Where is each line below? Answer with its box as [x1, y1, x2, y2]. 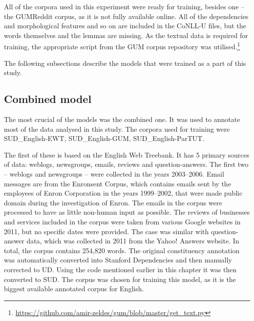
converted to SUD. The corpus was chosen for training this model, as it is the [4, 274, 236, 284]
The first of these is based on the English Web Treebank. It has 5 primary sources [4, 149, 250, 160]
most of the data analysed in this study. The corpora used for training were [4, 123, 230, 134]
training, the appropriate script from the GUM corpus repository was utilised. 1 [4, 40, 240, 52]
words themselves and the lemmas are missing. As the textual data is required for [4, 30, 248, 40]
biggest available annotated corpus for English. [4, 283, 144, 294]
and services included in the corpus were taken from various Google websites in [4, 216, 241, 226]
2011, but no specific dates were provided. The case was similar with [4, 226, 209, 236]
